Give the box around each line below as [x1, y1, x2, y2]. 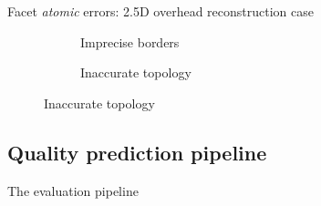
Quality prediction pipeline [7, 138, 267, 166]
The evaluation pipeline [7, 180, 139, 200]
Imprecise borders [80, 32, 180, 51]
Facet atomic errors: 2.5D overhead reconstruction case [7, 2, 314, 20]
